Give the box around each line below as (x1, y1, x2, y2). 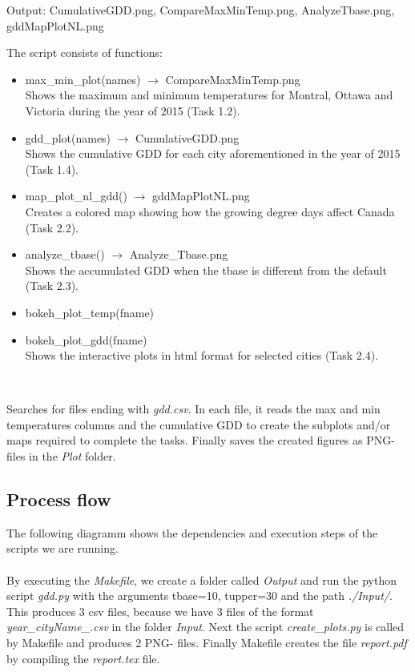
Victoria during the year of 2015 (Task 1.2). (25, 102, 240, 119)
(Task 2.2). (25, 219, 79, 235)
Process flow (6, 487, 111, 512)
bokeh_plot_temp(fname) (25, 304, 155, 320)
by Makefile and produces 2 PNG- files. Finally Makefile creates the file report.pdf (6, 634, 407, 651)
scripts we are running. (6, 540, 119, 557)
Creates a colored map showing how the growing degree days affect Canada (25, 203, 395, 219)
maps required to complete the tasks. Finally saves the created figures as (6, 432, 363, 449)
